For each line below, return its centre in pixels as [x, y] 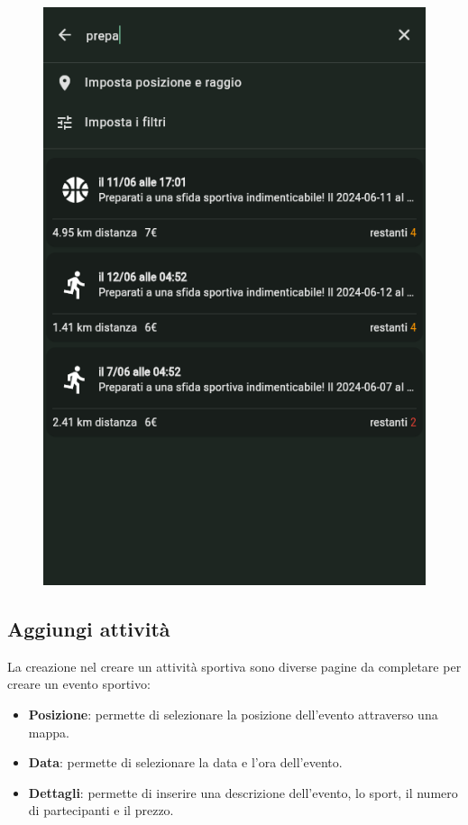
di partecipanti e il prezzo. [101, 810]
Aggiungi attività [89, 629]
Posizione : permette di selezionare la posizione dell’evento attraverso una [233, 715]
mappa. [49, 732]
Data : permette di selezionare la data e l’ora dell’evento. [185, 762]
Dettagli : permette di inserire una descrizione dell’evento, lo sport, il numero [243, 792]
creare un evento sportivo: [79, 684]
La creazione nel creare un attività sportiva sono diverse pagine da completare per [234, 666]
